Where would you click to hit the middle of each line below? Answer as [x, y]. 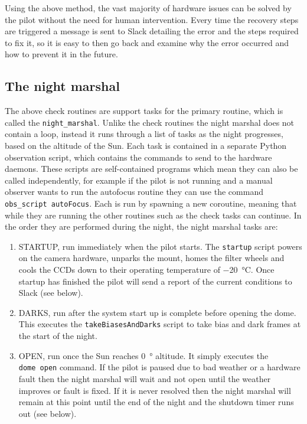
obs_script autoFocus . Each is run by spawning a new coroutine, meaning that [151, 203]
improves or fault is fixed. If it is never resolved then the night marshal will [155, 390]
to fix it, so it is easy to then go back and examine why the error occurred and [147, 42]
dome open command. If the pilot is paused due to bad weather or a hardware [159, 367]
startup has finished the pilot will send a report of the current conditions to [155, 281]
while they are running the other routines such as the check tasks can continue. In [153, 215]
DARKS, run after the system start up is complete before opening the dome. [157, 312]
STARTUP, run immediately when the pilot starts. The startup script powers [160, 246]
